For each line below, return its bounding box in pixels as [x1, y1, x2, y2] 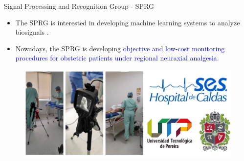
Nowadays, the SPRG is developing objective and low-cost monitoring [15, 43, 225, 53]
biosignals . [15, 27, 49, 37]
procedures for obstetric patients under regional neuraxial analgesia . [15, 53, 219, 63]
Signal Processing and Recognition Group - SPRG [4, 1, 154, 11]
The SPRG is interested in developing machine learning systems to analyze [15, 17, 240, 27]
